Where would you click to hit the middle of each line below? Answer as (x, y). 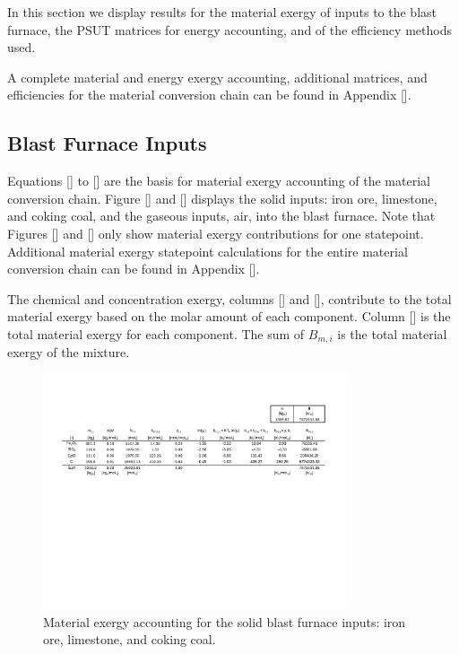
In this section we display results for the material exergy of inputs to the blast (222, 12)
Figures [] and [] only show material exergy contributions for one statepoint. (216, 233)
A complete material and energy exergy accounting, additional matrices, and (217, 77)
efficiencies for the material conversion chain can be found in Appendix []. (209, 95)
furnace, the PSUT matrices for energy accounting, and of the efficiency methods (229, 29)
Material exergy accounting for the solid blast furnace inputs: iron (225, 621)
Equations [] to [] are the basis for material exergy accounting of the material (219, 181)
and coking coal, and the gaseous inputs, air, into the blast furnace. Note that (221, 216)
